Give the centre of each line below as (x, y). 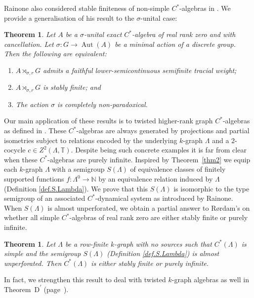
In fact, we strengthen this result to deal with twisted (85, 279)
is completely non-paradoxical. (103, 104)
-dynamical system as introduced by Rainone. (164, 198)
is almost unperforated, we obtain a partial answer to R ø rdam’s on (149, 207)
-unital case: (159, 18)
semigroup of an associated (45, 198)
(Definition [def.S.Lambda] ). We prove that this (76, 188)
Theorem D (22, 289)
